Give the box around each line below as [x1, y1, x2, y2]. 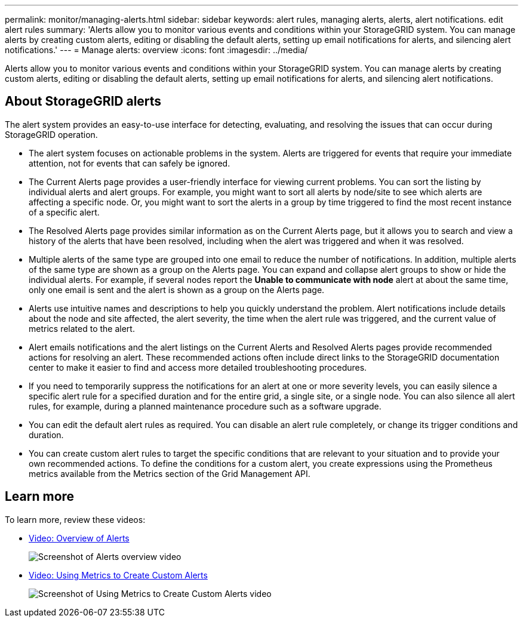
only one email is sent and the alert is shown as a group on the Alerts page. [29, 284, 325, 295]
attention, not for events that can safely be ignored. [29, 158, 230, 168]
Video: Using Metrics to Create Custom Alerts [29, 569, 208, 580]
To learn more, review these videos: [5, 514, 146, 525]
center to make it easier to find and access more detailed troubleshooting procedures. [29, 362, 367, 372]
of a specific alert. [29, 207, 100, 217]
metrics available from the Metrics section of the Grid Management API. [29, 468, 310, 479]
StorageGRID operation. [5, 129, 98, 140]
